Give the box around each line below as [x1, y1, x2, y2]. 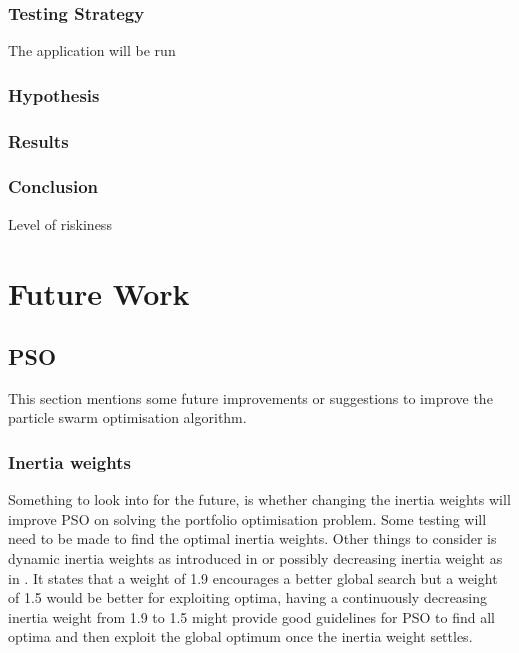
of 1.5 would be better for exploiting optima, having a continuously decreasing [8, 587, 488, 608]
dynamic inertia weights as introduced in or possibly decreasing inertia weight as [8, 548, 503, 569]
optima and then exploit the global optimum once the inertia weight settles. [8, 626, 473, 647]
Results [8, 128, 69, 153]
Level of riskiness [8, 213, 112, 234]
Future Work [8, 272, 190, 313]
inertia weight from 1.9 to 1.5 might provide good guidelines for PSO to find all [8, 606, 495, 627]
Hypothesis [8, 82, 100, 107]
